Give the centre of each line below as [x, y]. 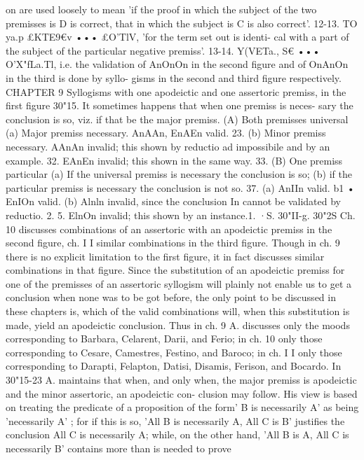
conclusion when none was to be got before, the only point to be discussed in [171, 297]
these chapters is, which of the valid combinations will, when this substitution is [178, 311]
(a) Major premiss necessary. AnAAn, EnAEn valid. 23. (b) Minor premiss [166, 133]
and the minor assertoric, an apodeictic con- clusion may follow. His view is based [182, 393]
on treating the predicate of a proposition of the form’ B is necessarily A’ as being [182, 407]
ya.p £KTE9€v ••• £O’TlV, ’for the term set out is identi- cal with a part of [177, 37]
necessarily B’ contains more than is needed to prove [119, 448]
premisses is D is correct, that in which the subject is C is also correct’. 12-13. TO [182, 23]
